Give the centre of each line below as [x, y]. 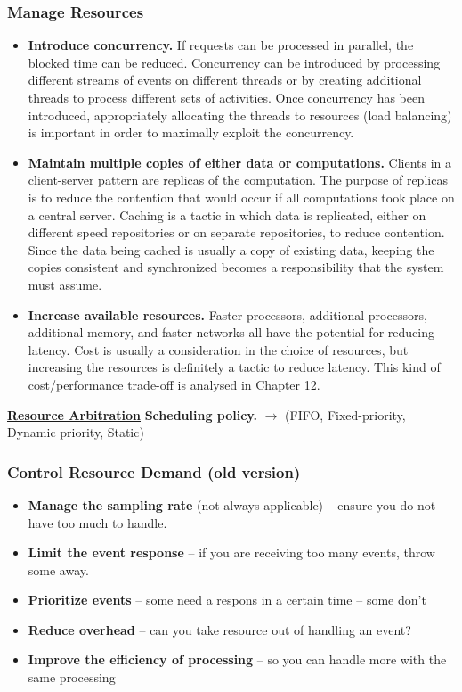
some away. [58, 569]
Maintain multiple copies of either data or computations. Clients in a [239, 162]
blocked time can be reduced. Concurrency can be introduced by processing [234, 62]
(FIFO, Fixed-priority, [345, 414]
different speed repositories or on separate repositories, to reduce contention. [236, 232]
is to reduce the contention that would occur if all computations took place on [241, 197]
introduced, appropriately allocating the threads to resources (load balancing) [240, 115]
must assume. [65, 284]
